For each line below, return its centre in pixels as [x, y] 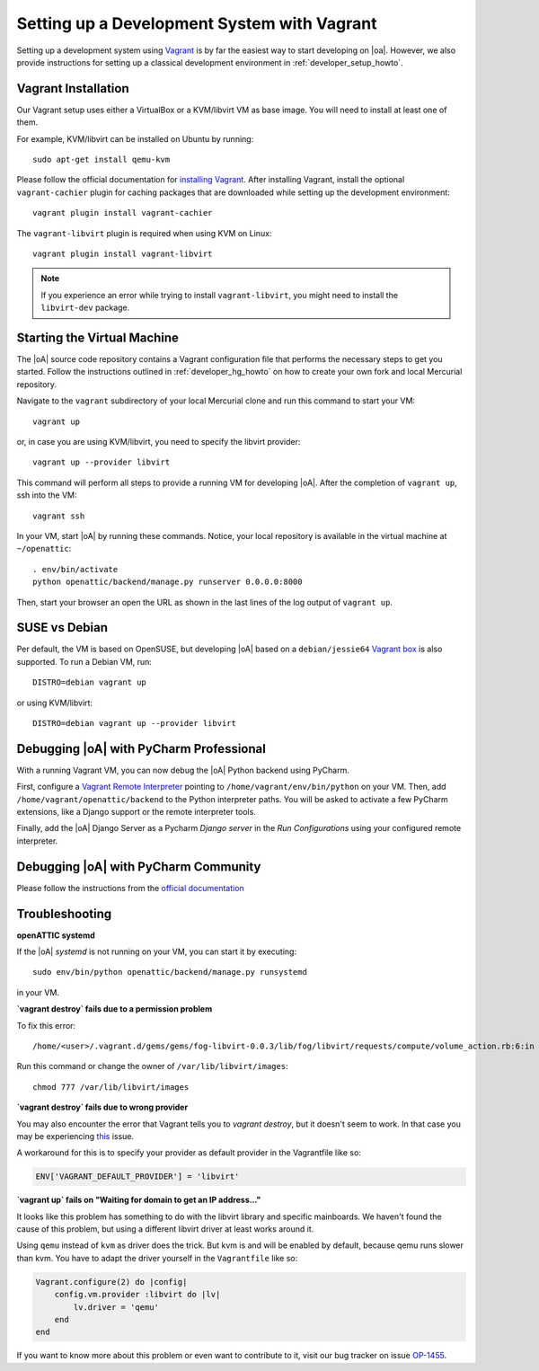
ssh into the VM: [47, 495]
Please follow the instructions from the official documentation [130, 888]
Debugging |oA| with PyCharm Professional [141, 749]
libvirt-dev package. [85, 308]
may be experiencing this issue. [75, 1136]
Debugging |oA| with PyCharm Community [139, 867]
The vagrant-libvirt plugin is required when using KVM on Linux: [144, 233]
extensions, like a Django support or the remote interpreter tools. [136, 812]
